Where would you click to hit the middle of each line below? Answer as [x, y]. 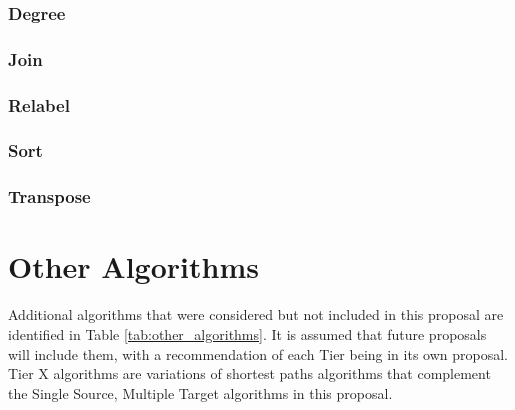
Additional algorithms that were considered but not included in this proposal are [256, 314]
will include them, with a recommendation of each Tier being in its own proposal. [258, 353]
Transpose [49, 196]
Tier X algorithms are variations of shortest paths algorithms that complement [249, 373]
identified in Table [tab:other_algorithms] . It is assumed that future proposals [247, 333]
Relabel [39, 104]
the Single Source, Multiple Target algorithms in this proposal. [200, 392]
